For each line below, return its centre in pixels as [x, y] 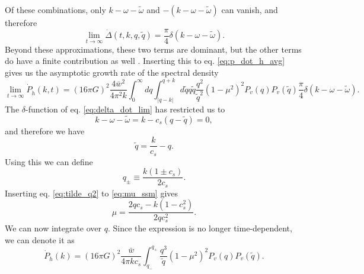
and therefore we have [45, 130]
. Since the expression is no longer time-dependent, [200, 228]
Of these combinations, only [55, 9]
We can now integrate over [53, 228]
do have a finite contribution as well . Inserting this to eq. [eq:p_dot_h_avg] [145, 61]
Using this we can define [49, 161]
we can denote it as [40, 239]
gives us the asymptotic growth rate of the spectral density [112, 72]
